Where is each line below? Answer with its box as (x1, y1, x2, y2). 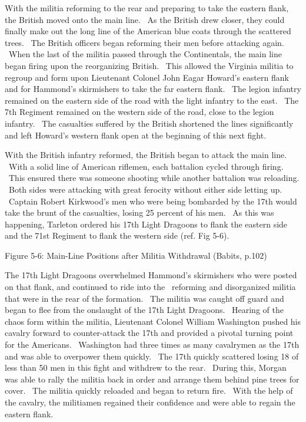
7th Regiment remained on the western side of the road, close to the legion (5, 105, 274, 118)
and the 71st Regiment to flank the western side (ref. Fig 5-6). (5, 229, 229, 242)
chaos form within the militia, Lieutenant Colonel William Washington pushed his (5, 315, 301, 327)
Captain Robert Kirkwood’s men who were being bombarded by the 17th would (8, 194, 297, 207)
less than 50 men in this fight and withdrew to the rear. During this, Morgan (5, 361, 287, 374)
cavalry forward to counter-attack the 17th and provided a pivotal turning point (5, 327, 294, 339)
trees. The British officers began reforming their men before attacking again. (5, 36, 284, 48)
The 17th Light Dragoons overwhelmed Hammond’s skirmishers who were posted (5, 269, 297, 281)
